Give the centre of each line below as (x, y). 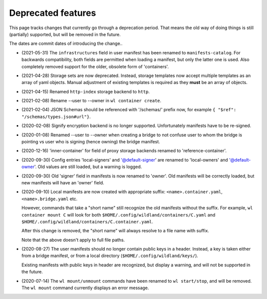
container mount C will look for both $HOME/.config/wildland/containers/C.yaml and (118, 214)
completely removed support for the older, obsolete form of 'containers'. (95, 66)
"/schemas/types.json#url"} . (56, 117)
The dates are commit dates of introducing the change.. (66, 43)
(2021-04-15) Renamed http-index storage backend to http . (86, 91)
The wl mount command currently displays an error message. (85, 288)
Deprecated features (53, 13)
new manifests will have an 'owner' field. (63, 182)
